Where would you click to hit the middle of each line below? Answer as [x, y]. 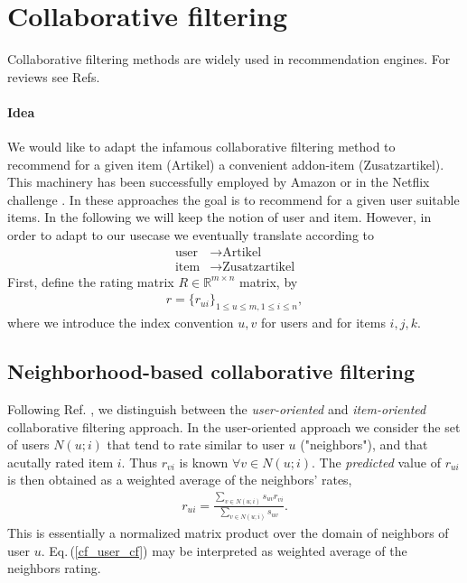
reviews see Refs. [54, 76]
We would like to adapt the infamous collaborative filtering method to [201, 147]
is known [204, 462]
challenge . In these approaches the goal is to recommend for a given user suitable [233, 199]
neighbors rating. [54, 568]
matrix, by [268, 281]
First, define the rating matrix [91, 281]
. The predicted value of [376, 462]
